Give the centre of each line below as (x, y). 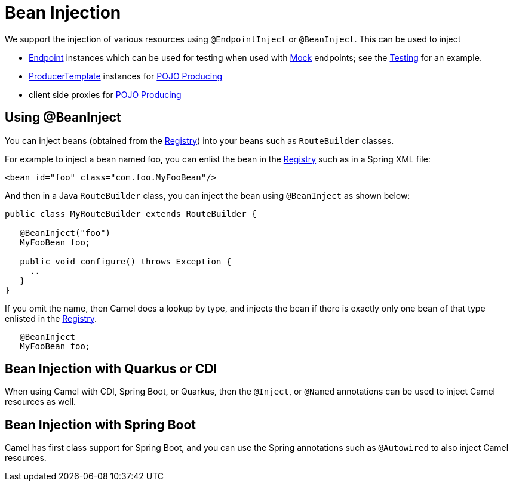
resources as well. (41, 402)
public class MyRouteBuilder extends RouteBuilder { (131, 213)
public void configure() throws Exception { (126, 261)
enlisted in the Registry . (51, 318)
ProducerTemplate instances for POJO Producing (126, 76)
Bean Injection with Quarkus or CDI (111, 369)
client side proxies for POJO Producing (105, 94)
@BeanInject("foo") (65, 233)
